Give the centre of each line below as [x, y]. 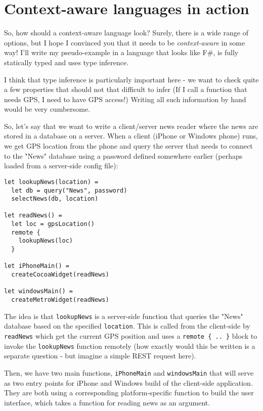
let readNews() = [33, 216]
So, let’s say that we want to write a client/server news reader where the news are [131, 126]
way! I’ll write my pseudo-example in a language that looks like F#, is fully [121, 52]
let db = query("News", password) [69, 190]
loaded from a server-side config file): [61, 166]
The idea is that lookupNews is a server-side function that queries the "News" [124, 316]
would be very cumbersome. [47, 109]
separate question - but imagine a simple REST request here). [100, 356]
